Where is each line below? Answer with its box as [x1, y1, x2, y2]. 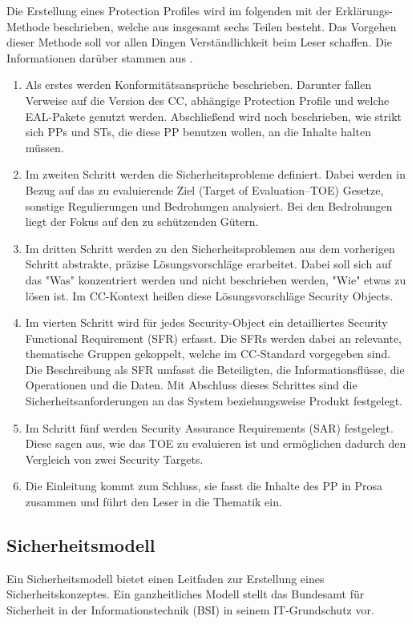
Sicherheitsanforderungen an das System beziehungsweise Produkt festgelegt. [25, 393, 403, 409]
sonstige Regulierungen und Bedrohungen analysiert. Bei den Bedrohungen [25, 197, 393, 214]
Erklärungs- [335, 2, 393, 18]
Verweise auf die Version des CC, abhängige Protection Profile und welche [25, 91, 390, 108]
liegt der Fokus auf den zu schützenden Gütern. [25, 213, 259, 230]
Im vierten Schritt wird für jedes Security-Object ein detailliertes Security [25, 314, 388, 331]
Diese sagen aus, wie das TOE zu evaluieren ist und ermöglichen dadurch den [25, 435, 406, 452]
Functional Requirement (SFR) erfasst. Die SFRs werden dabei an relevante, [25, 329, 402, 346]
